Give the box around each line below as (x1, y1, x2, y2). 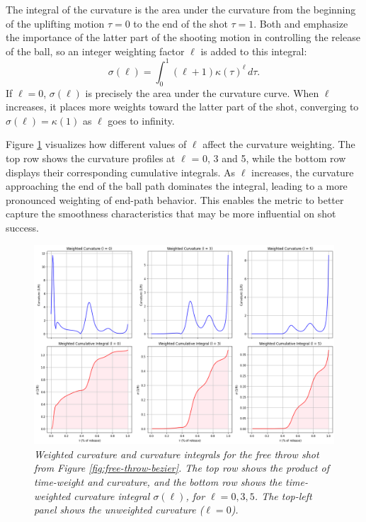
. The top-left (254, 488, 312, 503)
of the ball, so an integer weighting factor (6, 43, 185, 58)
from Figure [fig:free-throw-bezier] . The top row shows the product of (34, 460, 329, 475)
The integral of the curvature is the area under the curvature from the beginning (6, 2, 356, 16)
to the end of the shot (133, 16, 228, 30)
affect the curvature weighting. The (202, 137, 355, 152)
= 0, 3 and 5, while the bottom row (191, 151, 346, 166)
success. (6, 220, 39, 235)
